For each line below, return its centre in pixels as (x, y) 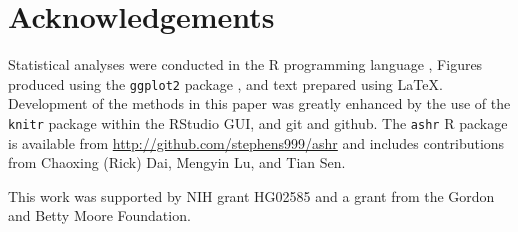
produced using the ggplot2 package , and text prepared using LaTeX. (225, 83)
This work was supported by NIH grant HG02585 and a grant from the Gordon (251, 195)
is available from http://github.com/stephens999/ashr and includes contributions (256, 142)
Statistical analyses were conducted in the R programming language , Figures (245, 64)
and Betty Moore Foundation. (99, 215)
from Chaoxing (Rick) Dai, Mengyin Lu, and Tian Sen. (177, 162)
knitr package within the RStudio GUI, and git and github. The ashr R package (258, 122)
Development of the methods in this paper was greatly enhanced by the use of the (259, 103)
